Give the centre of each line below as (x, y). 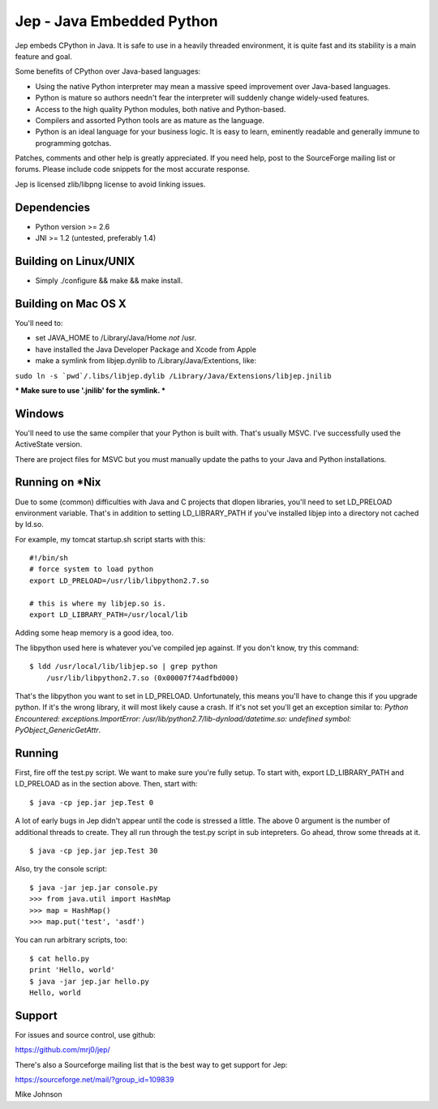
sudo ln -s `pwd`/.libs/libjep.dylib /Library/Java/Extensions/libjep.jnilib (173, 376)
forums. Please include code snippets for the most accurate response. (133, 169)
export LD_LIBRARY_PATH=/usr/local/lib (109, 615)
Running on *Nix (58, 482)
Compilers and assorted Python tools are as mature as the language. (150, 120)
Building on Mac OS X (71, 304)
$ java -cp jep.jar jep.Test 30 (94, 851)
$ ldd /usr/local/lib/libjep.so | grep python (124, 666)
